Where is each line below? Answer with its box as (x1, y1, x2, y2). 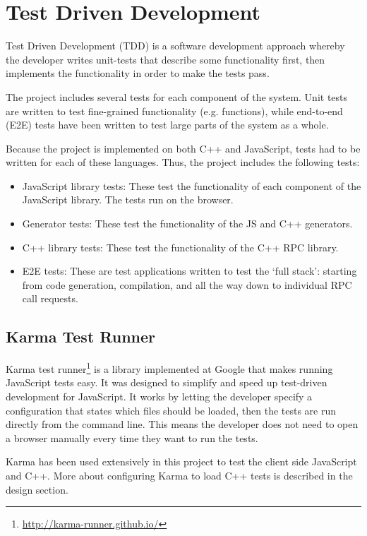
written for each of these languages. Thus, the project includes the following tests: (6, 155, 360, 169)
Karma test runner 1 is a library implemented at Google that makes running (6, 359, 333, 376)
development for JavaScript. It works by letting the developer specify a (6, 389, 313, 404)
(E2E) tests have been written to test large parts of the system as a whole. (6, 117, 329, 132)
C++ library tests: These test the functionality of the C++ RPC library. (22, 239, 339, 254)
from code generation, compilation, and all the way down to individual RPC (22, 277, 352, 292)
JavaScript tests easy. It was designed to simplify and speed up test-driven (6, 375, 327, 390)
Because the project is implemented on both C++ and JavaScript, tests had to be (6, 141, 361, 155)
